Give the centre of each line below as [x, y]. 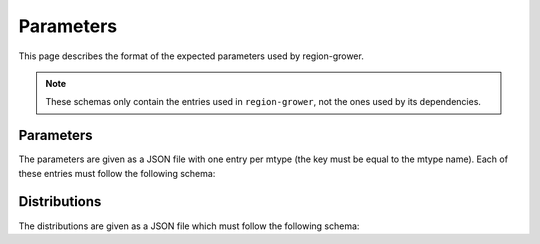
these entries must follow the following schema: [117, 173]
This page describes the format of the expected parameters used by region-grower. [191, 56]
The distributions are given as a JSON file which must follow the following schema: [189, 226]
